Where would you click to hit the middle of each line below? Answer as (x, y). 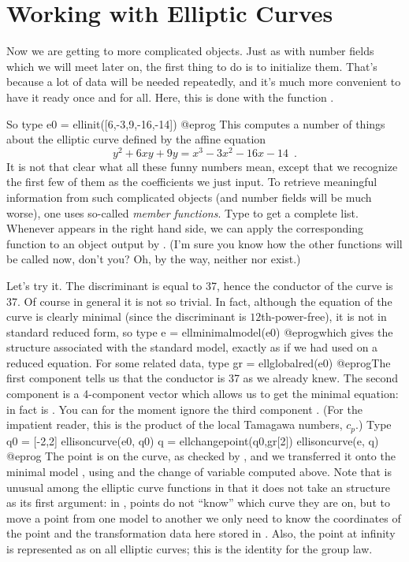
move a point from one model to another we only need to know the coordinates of (204, 517)
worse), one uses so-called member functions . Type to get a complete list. (182, 212)
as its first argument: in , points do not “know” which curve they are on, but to (198, 502)
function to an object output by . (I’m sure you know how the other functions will (204, 243)
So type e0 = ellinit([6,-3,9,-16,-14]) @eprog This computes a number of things (196, 123)
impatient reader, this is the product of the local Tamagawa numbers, (175, 424)
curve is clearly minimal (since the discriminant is (126, 316)
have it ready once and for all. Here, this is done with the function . (170, 97)
